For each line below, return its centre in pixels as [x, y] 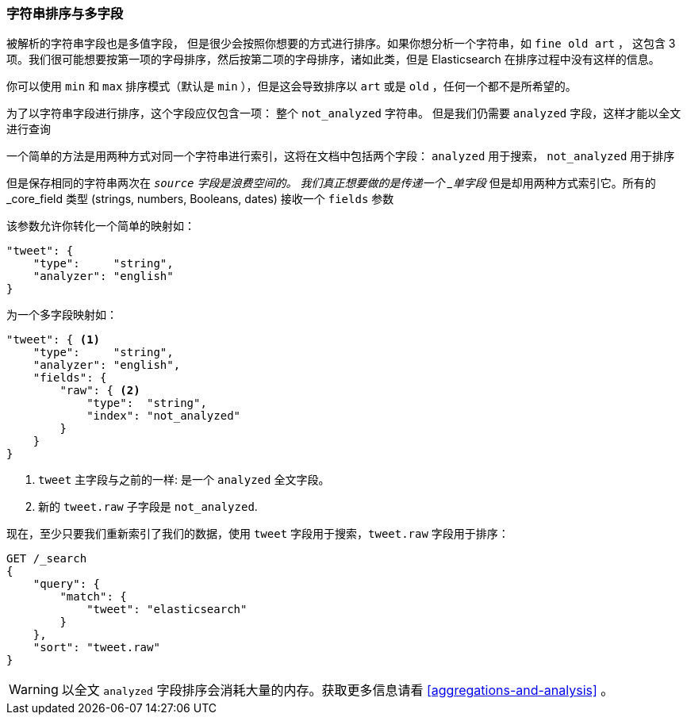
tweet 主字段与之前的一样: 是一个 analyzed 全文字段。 [184, 480]
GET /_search [47, 559]
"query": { [67, 584]
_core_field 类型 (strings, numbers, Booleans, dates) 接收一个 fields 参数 [200, 199]
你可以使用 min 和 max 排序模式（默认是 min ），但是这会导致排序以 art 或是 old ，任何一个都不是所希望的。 [292, 86]
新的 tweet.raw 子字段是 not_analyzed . [148, 507]
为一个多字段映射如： [62, 315]
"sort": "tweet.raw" [96, 648]
